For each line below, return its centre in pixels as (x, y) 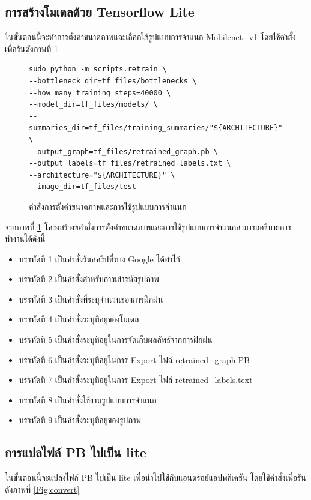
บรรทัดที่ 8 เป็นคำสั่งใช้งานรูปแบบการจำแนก (88, 399)
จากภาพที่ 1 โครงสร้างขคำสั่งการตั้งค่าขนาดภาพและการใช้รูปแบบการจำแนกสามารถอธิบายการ (148, 227)
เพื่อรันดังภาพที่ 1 (32, 48)
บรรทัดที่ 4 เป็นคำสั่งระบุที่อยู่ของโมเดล (79, 319)
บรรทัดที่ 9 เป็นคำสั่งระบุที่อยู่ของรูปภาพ (80, 420)
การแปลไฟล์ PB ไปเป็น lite (76, 452)
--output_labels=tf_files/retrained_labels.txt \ (130, 164)
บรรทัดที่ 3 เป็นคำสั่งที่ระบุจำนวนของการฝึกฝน (91, 299)
